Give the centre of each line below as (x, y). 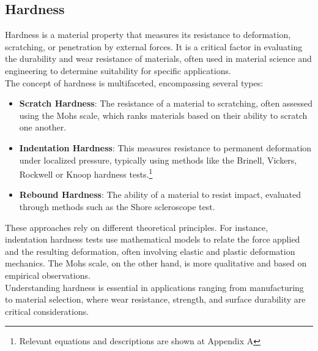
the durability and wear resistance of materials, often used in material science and (158, 58)
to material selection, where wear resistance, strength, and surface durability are (155, 299)
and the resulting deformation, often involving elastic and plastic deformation (150, 251)
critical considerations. (47, 311)
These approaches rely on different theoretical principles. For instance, (137, 227)
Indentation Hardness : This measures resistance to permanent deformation (165, 147)
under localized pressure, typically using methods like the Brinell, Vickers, (158, 160)
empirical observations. (48, 275)
